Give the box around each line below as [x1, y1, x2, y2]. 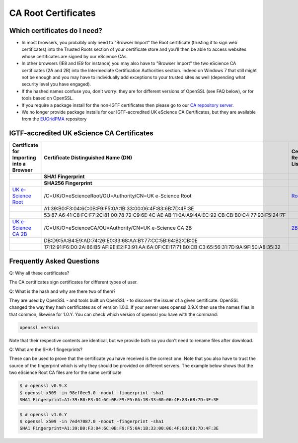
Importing [12, 154, 36, 161]
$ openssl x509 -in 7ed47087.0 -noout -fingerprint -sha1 [19, 419, 164, 424]
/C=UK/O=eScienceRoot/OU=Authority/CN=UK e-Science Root [44, 192, 192, 199]
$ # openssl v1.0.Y [19, 412, 67, 417]
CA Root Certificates [9, 7, 96, 18]
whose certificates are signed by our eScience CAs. [21, 53, 128, 59]
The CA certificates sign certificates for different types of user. [9, 279, 138, 285]
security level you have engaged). [21, 81, 91, 87]
